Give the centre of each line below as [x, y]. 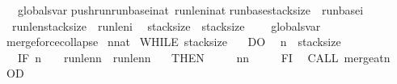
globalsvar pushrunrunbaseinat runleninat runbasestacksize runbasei [190, 10]
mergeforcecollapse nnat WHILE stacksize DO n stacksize [174, 42]
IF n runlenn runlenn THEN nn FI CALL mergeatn [204, 57]
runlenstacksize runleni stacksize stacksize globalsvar [166, 25]
